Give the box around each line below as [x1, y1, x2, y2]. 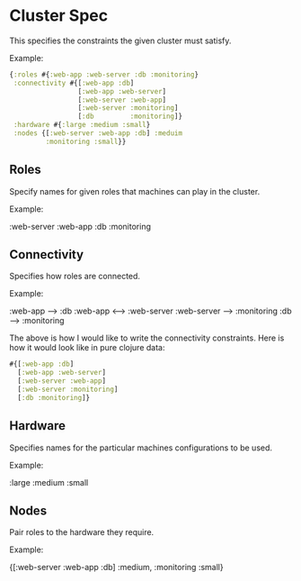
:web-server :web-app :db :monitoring [9, 221, 151, 231]
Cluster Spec [9, 5, 109, 26]
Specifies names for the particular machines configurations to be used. [9, 442, 272, 453]
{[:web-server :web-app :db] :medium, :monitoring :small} [9, 562, 224, 573]
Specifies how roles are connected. [9, 271, 141, 282]
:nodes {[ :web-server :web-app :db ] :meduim [13, 129, 182, 138]
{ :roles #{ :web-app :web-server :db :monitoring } [9, 69, 199, 79]
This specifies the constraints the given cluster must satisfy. [9, 35, 232, 46]
